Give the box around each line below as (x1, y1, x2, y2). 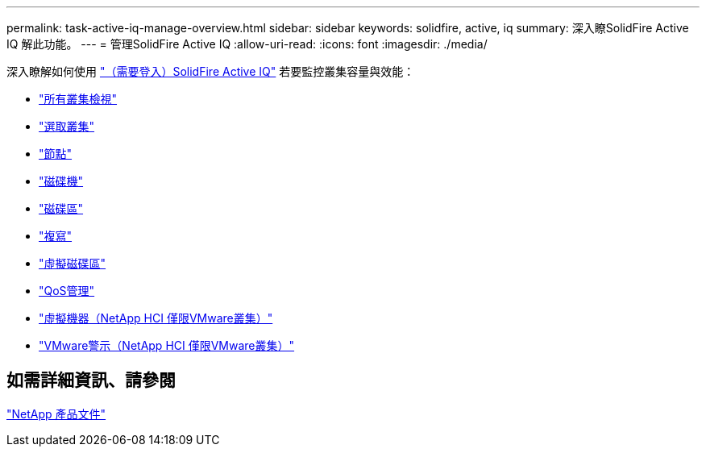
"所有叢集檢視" (39, 92, 118, 106)
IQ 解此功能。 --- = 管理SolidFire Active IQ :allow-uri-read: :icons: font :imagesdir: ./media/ (6, 37, 488, 51)
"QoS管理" (39, 284, 95, 297)
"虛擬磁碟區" (39, 256, 106, 270)
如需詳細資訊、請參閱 (6, 370, 176, 391)
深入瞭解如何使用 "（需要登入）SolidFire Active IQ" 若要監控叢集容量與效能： (6, 64, 415, 78)
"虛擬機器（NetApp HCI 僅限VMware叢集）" (39, 311, 273, 325)
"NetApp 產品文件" (6, 406, 106, 421)
